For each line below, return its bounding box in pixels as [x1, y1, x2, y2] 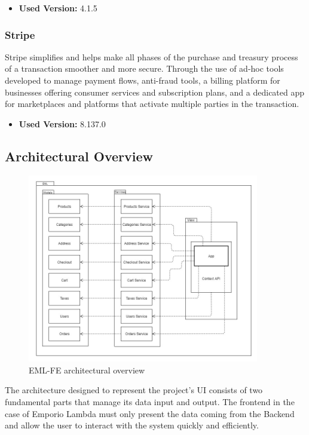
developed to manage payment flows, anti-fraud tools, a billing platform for [5, 74, 280, 86]
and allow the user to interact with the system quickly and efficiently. [5, 419, 259, 431]
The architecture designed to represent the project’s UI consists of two [5, 384, 263, 396]
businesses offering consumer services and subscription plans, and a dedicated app [5, 85, 305, 98]
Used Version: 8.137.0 [19, 117, 106, 130]
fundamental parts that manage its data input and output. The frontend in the [5, 396, 295, 408]
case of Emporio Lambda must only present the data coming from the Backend [5, 407, 295, 419]
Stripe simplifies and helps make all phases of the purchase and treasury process [5, 50, 298, 63]
